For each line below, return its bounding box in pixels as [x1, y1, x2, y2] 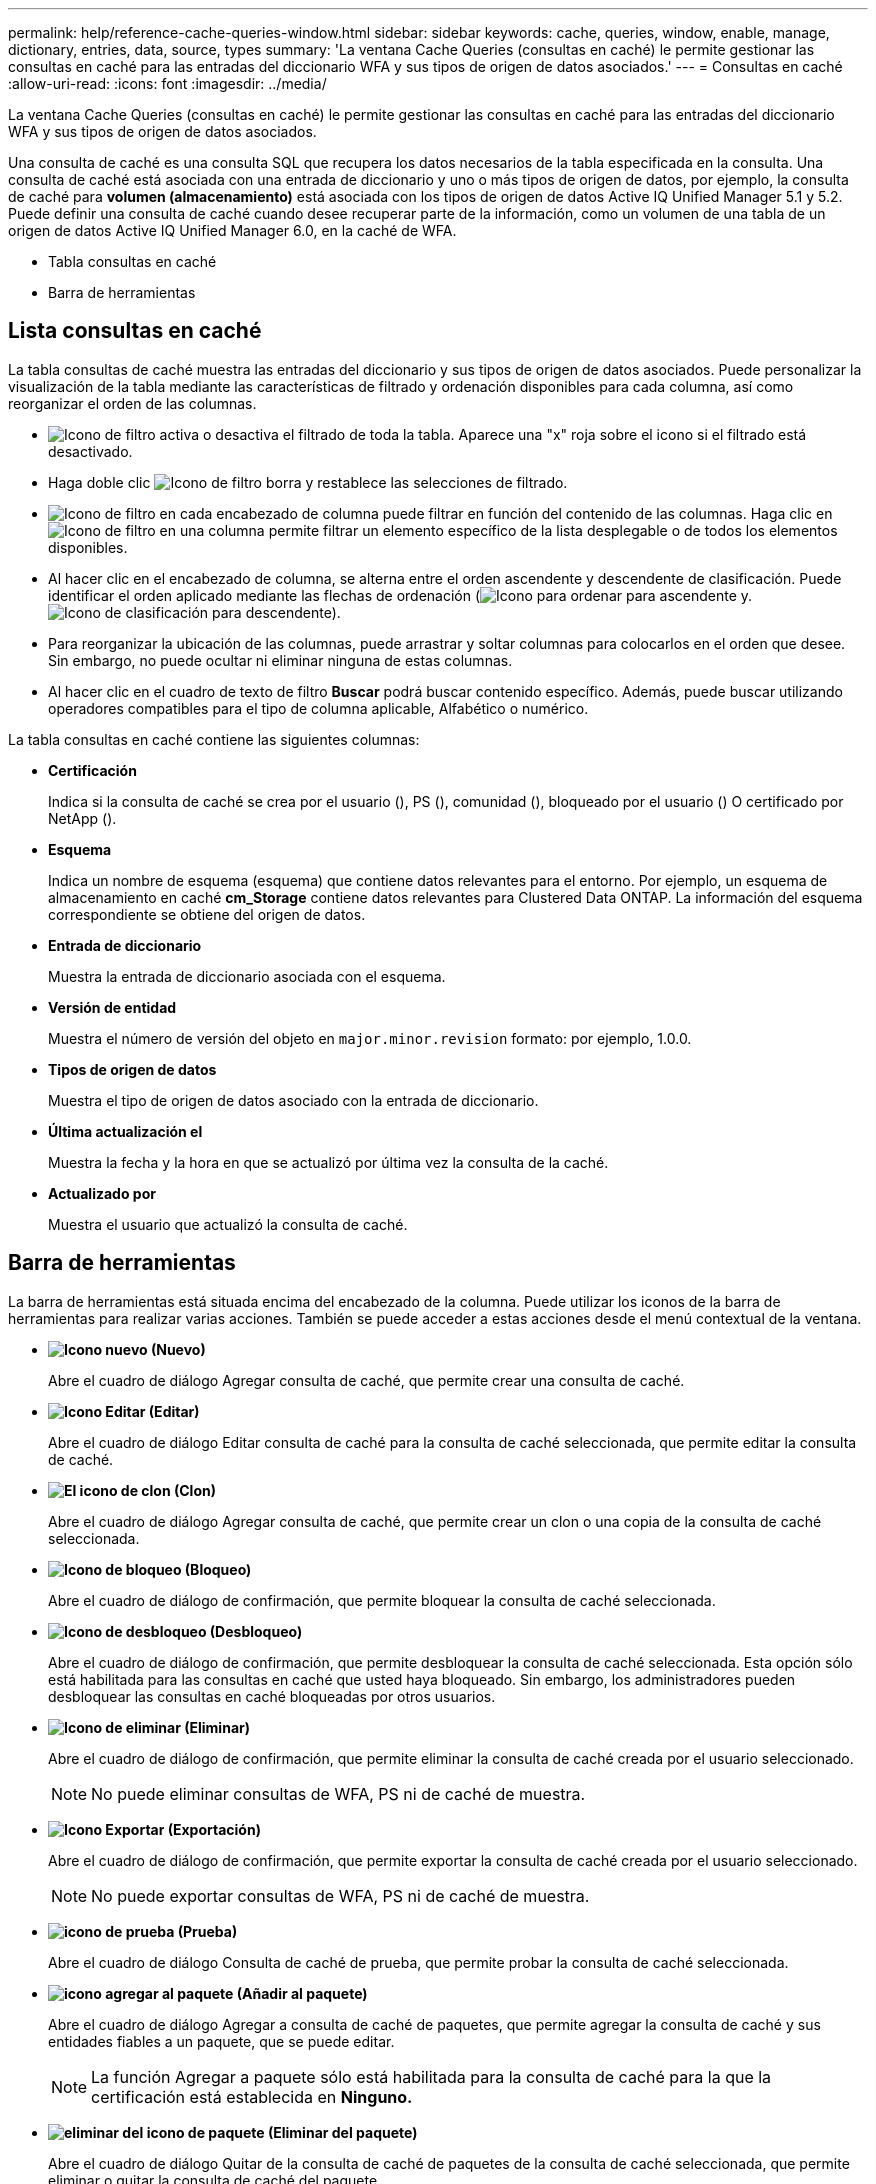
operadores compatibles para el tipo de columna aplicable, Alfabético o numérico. [48, 699, 589, 717]
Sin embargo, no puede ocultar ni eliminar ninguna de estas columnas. [48, 651, 513, 669]
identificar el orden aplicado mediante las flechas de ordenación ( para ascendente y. [48, 586, 753, 604]
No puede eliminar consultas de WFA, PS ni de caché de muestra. [91, 1783, 586, 1804]
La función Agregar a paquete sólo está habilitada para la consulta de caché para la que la [91, 2066, 772, 2087]
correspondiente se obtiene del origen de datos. [48, 905, 366, 923]
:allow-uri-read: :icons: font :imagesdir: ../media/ [8, 75, 327, 92]
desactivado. [48, 442, 133, 460]
